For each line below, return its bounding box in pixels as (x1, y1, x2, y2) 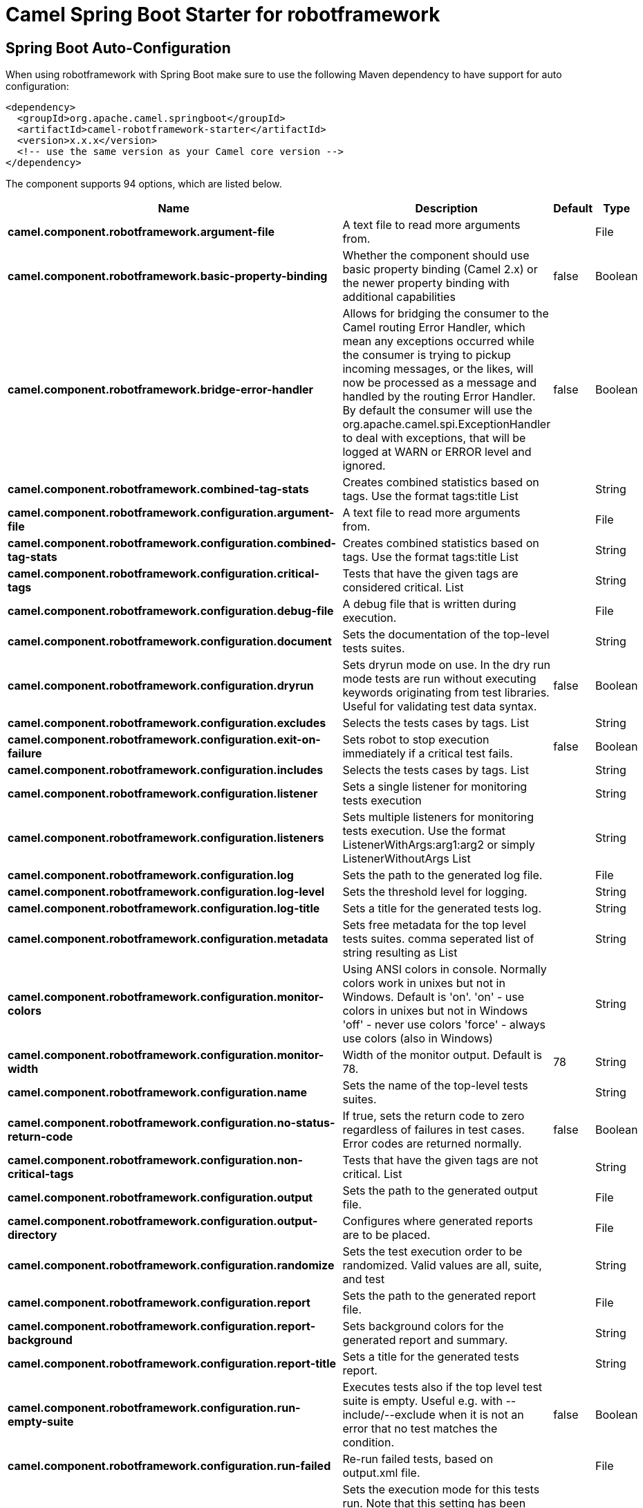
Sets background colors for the (342, 1319, 504, 1334)
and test (342, 1272, 385, 1287)
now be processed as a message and (342, 376, 537, 390)
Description (415, 201, 478, 216)
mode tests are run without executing (342, 672, 537, 686)
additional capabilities (342, 290, 456, 304)
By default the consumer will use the (342, 403, 532, 418)
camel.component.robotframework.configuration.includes (8, 763, 324, 778)
